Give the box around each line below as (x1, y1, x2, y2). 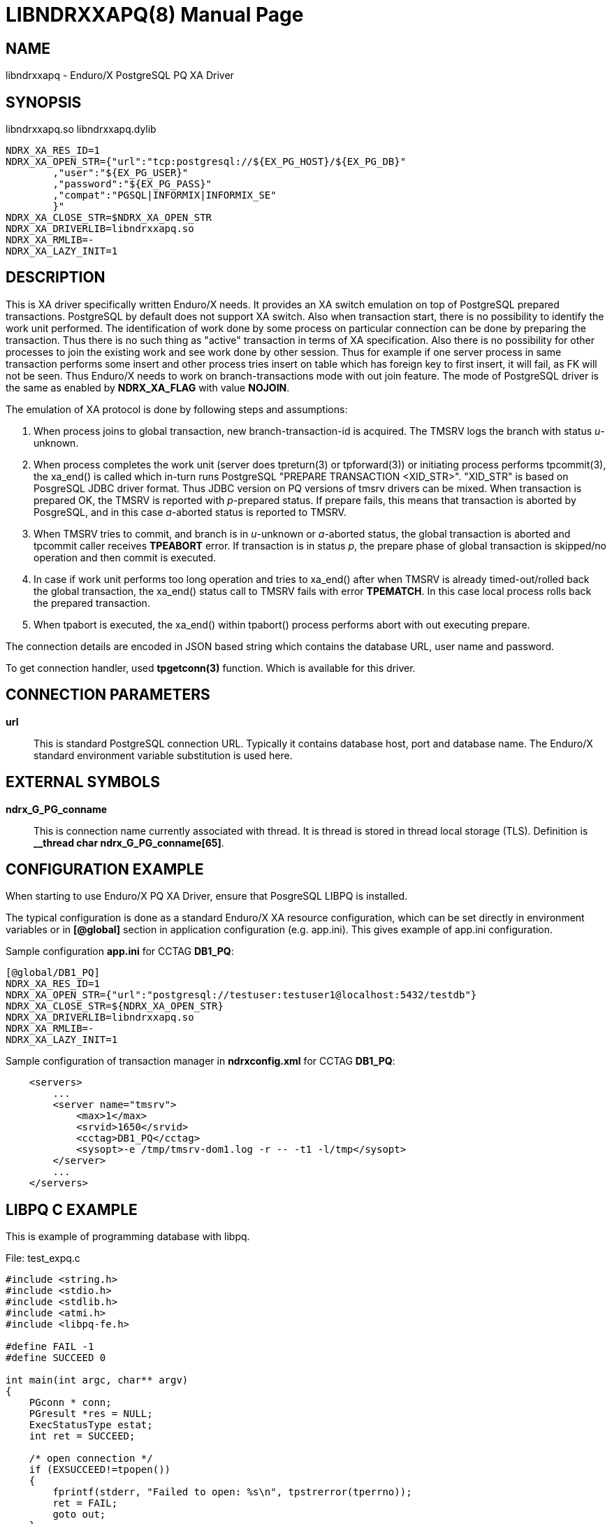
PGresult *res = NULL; (29, 1408, 153, 1420)
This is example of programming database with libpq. (6, 1230, 250, 1243)
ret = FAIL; (52, 1497, 118, 1509)
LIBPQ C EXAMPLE (6, 1200, 138, 1219)
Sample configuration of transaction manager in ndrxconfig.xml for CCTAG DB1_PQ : (6, 1055, 395, 1067)
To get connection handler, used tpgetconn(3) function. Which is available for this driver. (6, 661, 416, 674)
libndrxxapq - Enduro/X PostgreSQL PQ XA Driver (6, 69, 234, 82)
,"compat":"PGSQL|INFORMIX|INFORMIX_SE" (52, 189, 277, 201)
